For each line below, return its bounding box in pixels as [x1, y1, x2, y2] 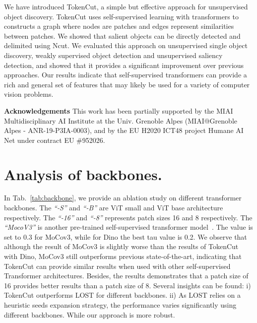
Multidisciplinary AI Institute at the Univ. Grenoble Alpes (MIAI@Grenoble [4, 115, 237, 126]
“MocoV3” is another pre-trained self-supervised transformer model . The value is [4, 222, 253, 232]
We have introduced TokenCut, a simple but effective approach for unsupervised [4, 1, 248, 11]
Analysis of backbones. [4, 164, 162, 184]
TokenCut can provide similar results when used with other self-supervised [4, 260, 231, 271]
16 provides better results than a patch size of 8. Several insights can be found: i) [4, 280, 251, 290]
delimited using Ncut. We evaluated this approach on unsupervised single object [4, 40, 248, 51]
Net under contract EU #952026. [4, 134, 105, 145]
